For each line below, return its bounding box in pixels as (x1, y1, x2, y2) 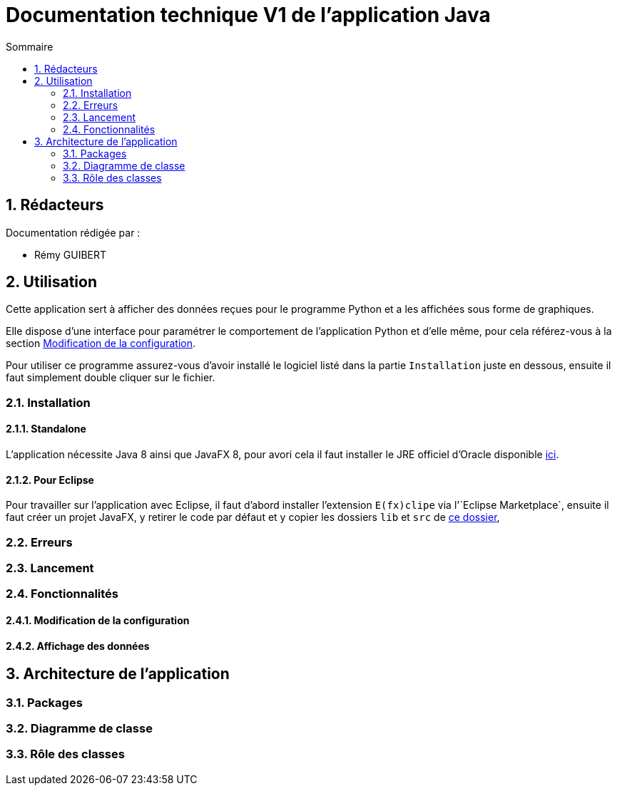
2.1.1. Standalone (6, 423, 86, 435)
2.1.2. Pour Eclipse (6, 473, 94, 486)
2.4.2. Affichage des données (6, 639, 150, 652)
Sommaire (6, 40, 53, 53)
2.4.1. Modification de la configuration (6, 614, 190, 626)
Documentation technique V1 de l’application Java (6, 3, 491, 27)
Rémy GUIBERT (34, 248, 107, 261)
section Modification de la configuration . (6, 337, 196, 350)
